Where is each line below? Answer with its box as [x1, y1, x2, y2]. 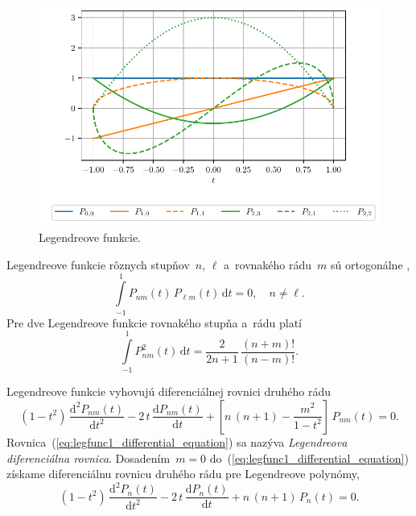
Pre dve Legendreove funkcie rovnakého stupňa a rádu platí [6, 314, 302, 331]
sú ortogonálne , [331, 256, 410, 273]
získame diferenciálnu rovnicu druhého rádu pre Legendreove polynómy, [6, 465, 360, 482]
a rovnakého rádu [224, 256, 312, 273]
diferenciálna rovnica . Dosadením [6, 449, 171, 466]
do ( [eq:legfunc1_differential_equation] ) [209, 449, 409, 466]
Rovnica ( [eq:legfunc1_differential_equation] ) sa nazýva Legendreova [6, 433, 348, 450]
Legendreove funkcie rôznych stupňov [6, 256, 190, 273]
